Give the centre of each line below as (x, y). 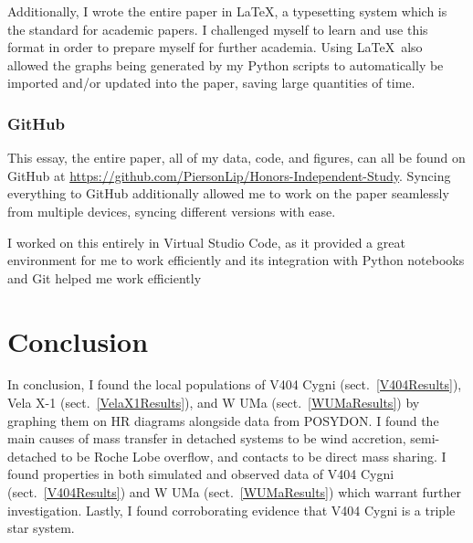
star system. (41, 528)
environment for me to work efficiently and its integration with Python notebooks (236, 260)
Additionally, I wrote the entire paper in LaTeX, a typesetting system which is (227, 11)
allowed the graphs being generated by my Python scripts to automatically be (226, 64)
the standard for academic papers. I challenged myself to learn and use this (218, 29)
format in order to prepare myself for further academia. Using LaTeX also (215, 47)
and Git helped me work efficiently (105, 277)
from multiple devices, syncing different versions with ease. (172, 211)
